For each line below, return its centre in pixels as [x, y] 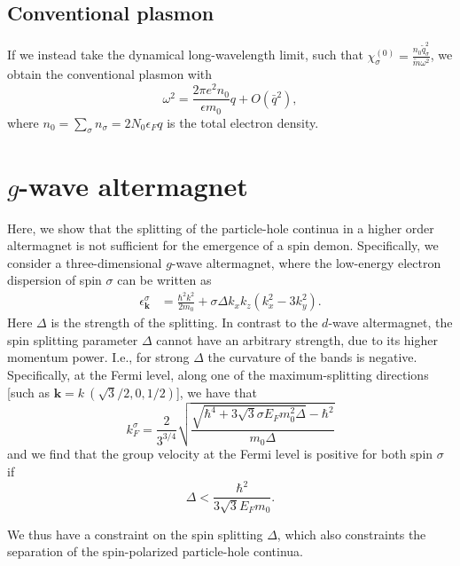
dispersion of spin [55, 280]
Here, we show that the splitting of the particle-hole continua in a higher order [221, 228]
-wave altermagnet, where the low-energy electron [306, 262]
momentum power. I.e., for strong [98, 357]
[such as [28, 392]
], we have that [216, 392]
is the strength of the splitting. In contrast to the [184, 322]
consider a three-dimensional [85, 262]
